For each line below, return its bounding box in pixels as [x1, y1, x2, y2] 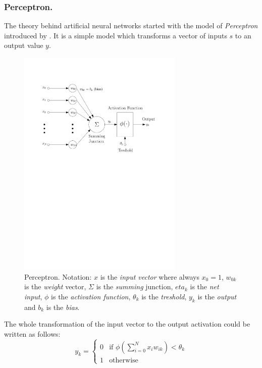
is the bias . [46, 301, 80, 312]
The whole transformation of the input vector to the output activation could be [4, 319, 250, 329]
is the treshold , [141, 291, 187, 301]
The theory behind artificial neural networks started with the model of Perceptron [4, 20, 258, 31]
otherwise [109, 356, 138, 364]
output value [4, 40, 43, 50]
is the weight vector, [24, 281, 86, 292]
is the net [190, 281, 219, 292]
